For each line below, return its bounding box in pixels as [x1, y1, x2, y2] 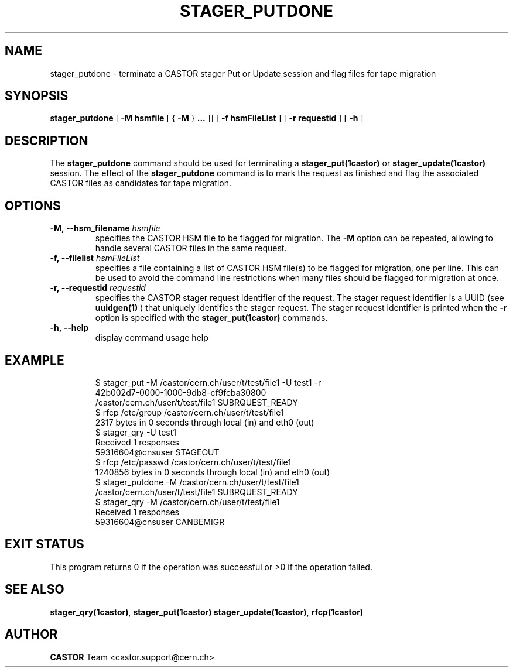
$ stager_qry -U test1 [95, 427, 176, 437]
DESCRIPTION [5, 133, 88, 148]
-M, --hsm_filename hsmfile [50, 223, 160, 234]
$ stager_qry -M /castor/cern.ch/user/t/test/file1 [95, 496, 280, 507]
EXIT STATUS [5, 537, 84, 552]
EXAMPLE [5, 352, 64, 368]
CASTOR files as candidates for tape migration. [50, 178, 232, 188]
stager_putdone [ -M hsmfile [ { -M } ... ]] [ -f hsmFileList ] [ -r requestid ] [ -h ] [50, 113, 364, 124]
